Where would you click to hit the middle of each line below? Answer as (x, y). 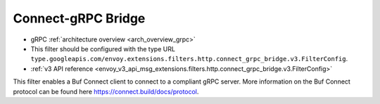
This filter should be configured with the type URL (103, 48)
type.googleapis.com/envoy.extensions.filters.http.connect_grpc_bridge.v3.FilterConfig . (189, 59)
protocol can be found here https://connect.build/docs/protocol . (106, 91)
